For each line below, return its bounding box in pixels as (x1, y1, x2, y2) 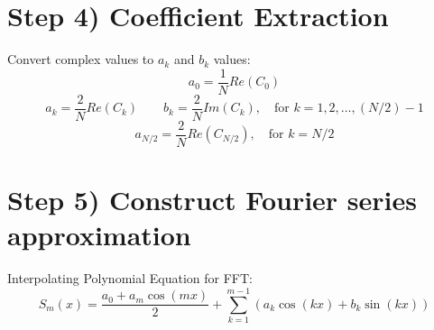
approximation (7, 216, 191, 253)
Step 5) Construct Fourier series (7, 181, 417, 218)
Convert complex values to (7, 50, 154, 69)
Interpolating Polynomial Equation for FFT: (7, 269, 253, 288)
